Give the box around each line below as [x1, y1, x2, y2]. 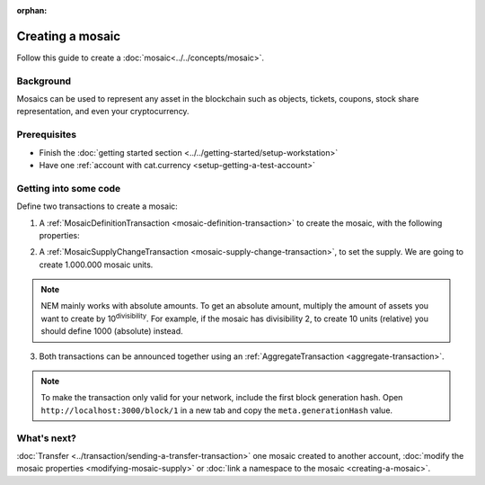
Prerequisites [16, 129, 76, 141]
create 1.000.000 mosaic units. [39, 259, 154, 270]
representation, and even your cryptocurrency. [16, 106, 190, 117]
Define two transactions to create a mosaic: [16, 201, 179, 211]
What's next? [16, 432, 76, 445]
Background [16, 75, 72, 87]
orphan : [16, 5, 48, 15]
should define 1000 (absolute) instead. [40, 326, 183, 337]
